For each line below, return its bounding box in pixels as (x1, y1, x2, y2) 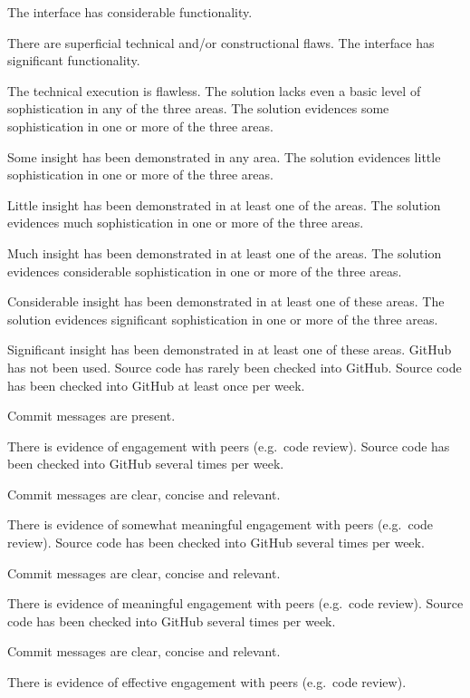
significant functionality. (7, 51, 140, 70)
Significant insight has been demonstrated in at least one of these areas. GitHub (7, 340, 452, 359)
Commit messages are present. (7, 406, 176, 425)
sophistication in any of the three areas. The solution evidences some (7, 99, 389, 118)
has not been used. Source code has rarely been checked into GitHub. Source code (7, 357, 462, 376)
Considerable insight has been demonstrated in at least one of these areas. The (7, 292, 445, 311)
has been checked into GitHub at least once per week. (7, 375, 305, 394)
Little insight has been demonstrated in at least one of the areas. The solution (7, 195, 441, 214)
